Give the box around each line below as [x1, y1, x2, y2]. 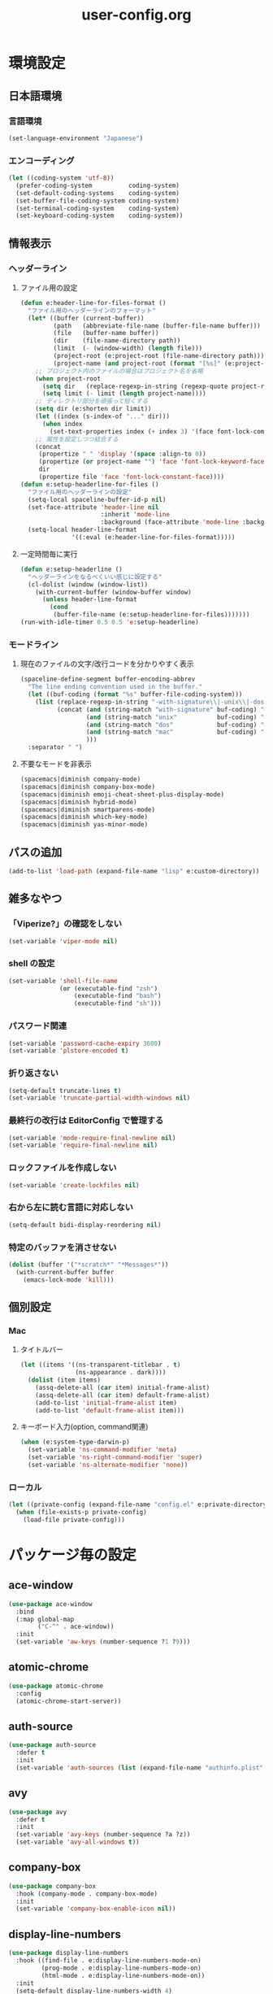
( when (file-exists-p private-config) [15, 1509, 148, 1517]
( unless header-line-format [41, 595, 137, 603]
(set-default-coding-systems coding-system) [15, 189, 180, 197]
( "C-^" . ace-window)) [37, 1622, 115, 1631]
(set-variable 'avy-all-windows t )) [15, 1838, 140, 1847]
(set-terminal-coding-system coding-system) [15, 204, 180, 212]
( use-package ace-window [8, 1600, 93, 1608]
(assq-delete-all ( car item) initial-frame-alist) [35, 1383, 210, 1391]
